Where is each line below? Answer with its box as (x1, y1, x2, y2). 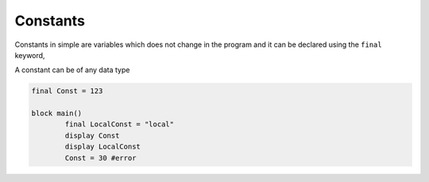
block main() (31, 109, 83, 118)
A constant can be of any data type (14, 65, 130, 75)
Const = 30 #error (64, 153, 137, 162)
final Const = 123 (31, 87, 103, 95)
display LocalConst (64, 142, 141, 151)
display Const (64, 131, 120, 140)
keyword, (14, 50, 45, 60)
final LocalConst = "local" (64, 120, 175, 129)
